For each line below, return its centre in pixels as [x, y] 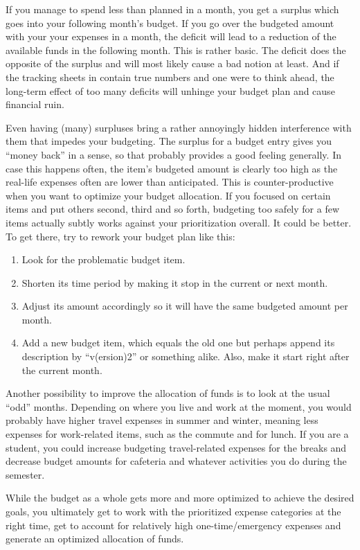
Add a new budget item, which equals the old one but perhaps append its [178, 343]
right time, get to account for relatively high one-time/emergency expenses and [173, 525]
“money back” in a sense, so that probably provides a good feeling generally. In [173, 154]
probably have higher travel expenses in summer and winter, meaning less [162, 420]
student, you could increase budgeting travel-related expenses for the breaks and [176, 447]
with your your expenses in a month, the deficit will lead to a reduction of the [171, 36]
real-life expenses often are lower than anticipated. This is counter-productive [170, 182]
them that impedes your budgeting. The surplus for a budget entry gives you [169, 141]
